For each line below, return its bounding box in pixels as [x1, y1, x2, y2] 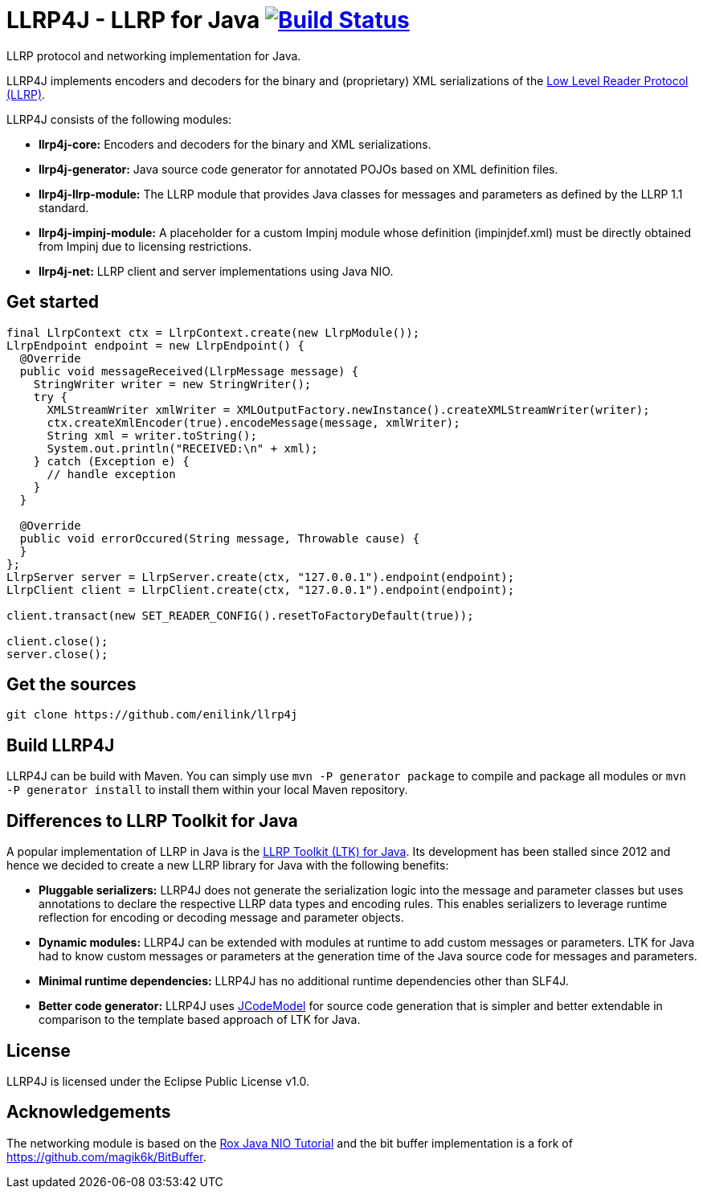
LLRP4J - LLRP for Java [6, 6, 260, 34]
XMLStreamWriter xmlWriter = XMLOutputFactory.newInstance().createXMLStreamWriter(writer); [47, 403, 650, 416]
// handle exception [47, 467, 176, 481]
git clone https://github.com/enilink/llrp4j [6, 708, 298, 722]
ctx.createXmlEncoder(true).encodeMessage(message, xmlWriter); [47, 415, 460, 429]
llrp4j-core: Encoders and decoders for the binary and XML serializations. [39, 137, 431, 151]
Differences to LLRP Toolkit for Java [6, 810, 298, 831]
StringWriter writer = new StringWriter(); [33, 377, 312, 391]
